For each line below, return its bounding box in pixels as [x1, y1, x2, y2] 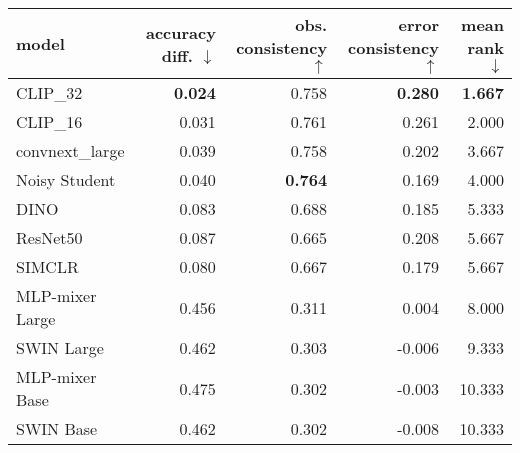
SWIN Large [16, 336, 104, 359]
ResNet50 [16, 226, 83, 249]
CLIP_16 [16, 110, 83, 133]
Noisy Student [16, 168, 116, 191]
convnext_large [16, 139, 125, 162]
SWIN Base [16, 417, 98, 440]
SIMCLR [16, 255, 79, 278]
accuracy [145, 20, 216, 44]
